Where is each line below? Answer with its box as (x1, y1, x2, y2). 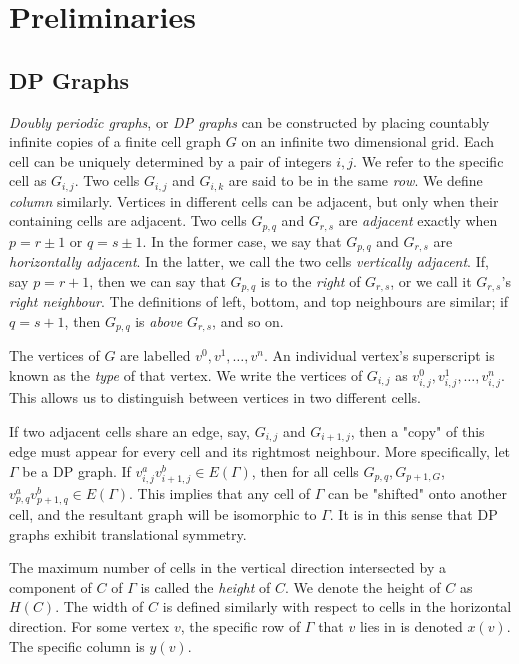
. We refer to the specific (353, 150, 504, 171)
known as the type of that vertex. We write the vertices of (9, 365, 363, 385)
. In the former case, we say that (142, 230, 342, 251)
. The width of (55, 596, 144, 617)
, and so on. (212, 310, 284, 331)
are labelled (120, 345, 191, 366)
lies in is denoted (359, 616, 463, 637)
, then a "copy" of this (350, 420, 485, 441)
